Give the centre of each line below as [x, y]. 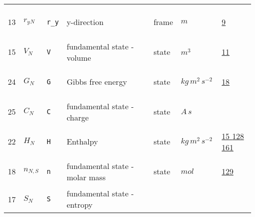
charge [77, 117]
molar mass [86, 177]
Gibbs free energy [97, 82]
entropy [79, 205]
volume [79, 57]
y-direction [85, 22]
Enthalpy [82, 141]
